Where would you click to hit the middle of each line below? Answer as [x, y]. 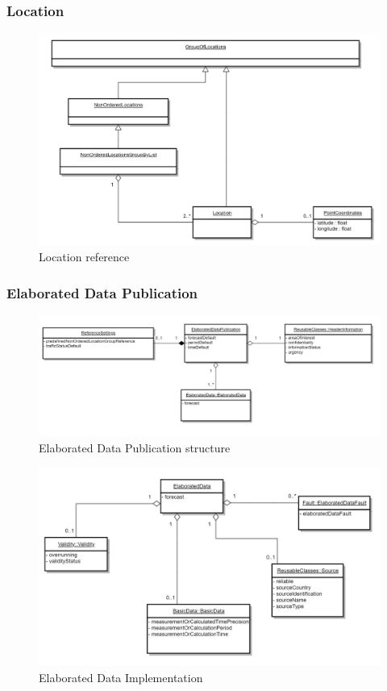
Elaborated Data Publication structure [135, 447]
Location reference [84, 256]
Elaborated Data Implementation [121, 677]
